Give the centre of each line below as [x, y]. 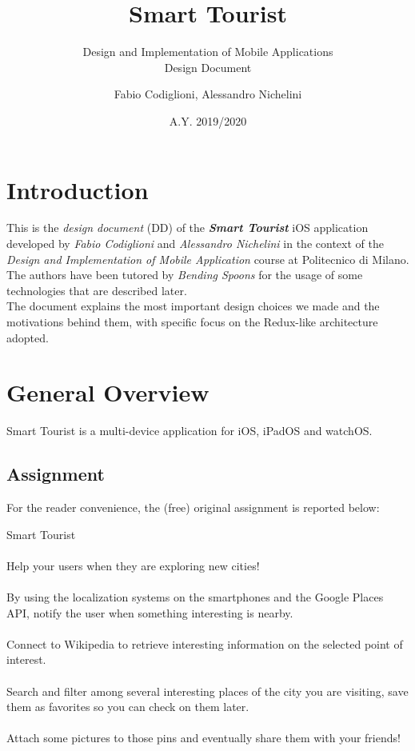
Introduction [78, 189]
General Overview [108, 392]
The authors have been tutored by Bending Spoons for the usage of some [185, 275]
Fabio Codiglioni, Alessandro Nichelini [208, 94]
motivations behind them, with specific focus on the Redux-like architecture [192, 322]
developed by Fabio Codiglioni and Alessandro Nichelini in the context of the [195, 244]
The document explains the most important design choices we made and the [193, 306]
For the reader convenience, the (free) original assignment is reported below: [193, 507]
